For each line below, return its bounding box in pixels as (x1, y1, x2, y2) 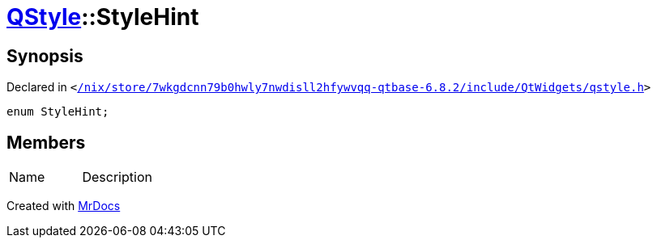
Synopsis (6, 45, 83, 66)
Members (6, 132, 86, 153)
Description (82, 169, 152, 186)
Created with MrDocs (6, 199, 121, 213)
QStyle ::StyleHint (6, 3, 199, 31)
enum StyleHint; (6, 105, 109, 119)
